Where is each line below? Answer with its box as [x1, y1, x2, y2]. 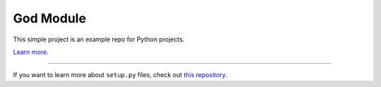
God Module [13, 11, 87, 26]
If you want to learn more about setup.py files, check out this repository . [13, 71, 227, 79]
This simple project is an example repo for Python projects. [13, 35, 185, 43]
